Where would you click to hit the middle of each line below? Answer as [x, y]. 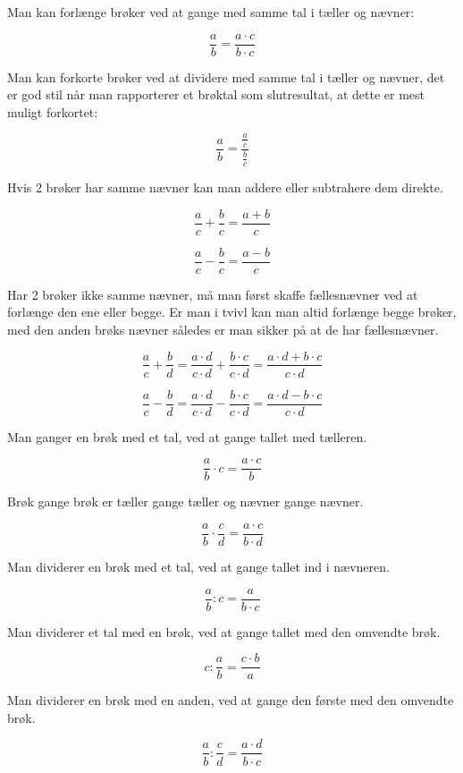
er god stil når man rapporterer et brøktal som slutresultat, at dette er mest [216, 94]
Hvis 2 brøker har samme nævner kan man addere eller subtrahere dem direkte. [225, 187]
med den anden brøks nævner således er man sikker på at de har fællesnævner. [223, 329]
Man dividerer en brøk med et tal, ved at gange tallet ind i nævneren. [198, 566]
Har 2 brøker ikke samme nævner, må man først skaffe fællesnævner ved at [213, 294]
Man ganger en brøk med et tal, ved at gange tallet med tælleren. [187, 436]
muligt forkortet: [53, 111]
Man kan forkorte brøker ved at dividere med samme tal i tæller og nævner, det [226, 76]
